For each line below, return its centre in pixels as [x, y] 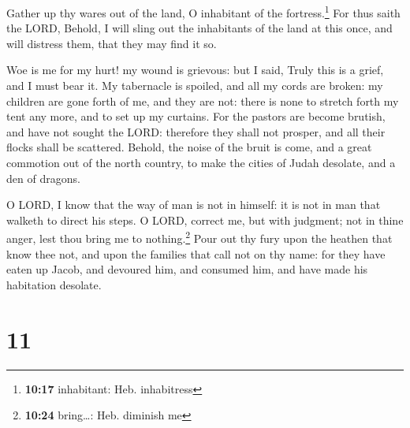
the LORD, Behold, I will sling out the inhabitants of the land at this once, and [199, 28]
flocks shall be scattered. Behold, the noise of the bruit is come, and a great [189, 147]
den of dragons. [43, 178]
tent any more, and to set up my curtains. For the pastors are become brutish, [196, 116]
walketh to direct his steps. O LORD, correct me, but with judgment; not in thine [205, 220]
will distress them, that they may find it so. [112, 43]
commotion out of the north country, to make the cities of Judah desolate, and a [201, 162]
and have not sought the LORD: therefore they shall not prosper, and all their [196, 131]
